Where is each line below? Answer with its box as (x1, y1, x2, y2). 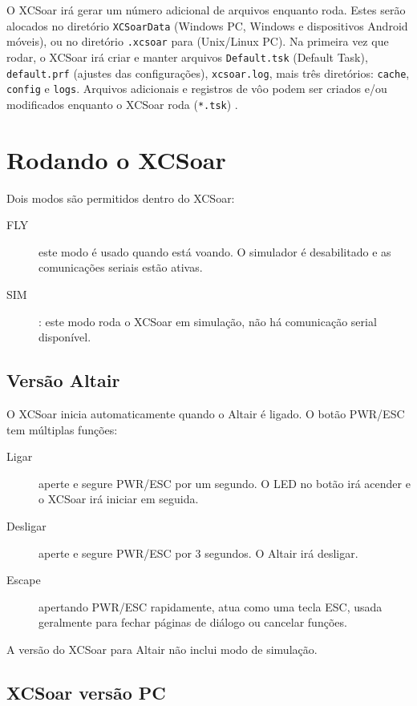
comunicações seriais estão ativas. (38, 259, 203, 276)
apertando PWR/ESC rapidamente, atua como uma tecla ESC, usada (38, 598, 383, 615)
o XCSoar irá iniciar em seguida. (38, 490, 199, 507)
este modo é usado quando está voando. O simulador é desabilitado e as (38, 243, 391, 260)
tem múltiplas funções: (6, 421, 118, 438)
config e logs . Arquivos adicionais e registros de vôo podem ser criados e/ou (6, 80, 387, 97)
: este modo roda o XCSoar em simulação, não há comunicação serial (38, 313, 377, 329)
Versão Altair (6, 368, 120, 393)
